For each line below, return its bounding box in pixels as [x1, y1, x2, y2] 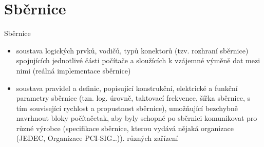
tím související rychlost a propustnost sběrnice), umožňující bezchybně [16, 102, 238, 113]
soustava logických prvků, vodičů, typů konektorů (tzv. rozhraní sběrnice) [16, 45, 249, 56]
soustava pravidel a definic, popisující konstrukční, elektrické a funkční [16, 82, 238, 93]
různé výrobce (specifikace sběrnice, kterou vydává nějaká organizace [16, 122, 234, 133]
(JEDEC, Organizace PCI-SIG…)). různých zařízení [16, 133, 178, 143]
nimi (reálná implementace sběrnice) [16, 65, 131, 76]
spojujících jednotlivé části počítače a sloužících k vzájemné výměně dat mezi [16, 55, 260, 66]
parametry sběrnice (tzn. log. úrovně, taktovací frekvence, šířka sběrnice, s [16, 93, 250, 103]
